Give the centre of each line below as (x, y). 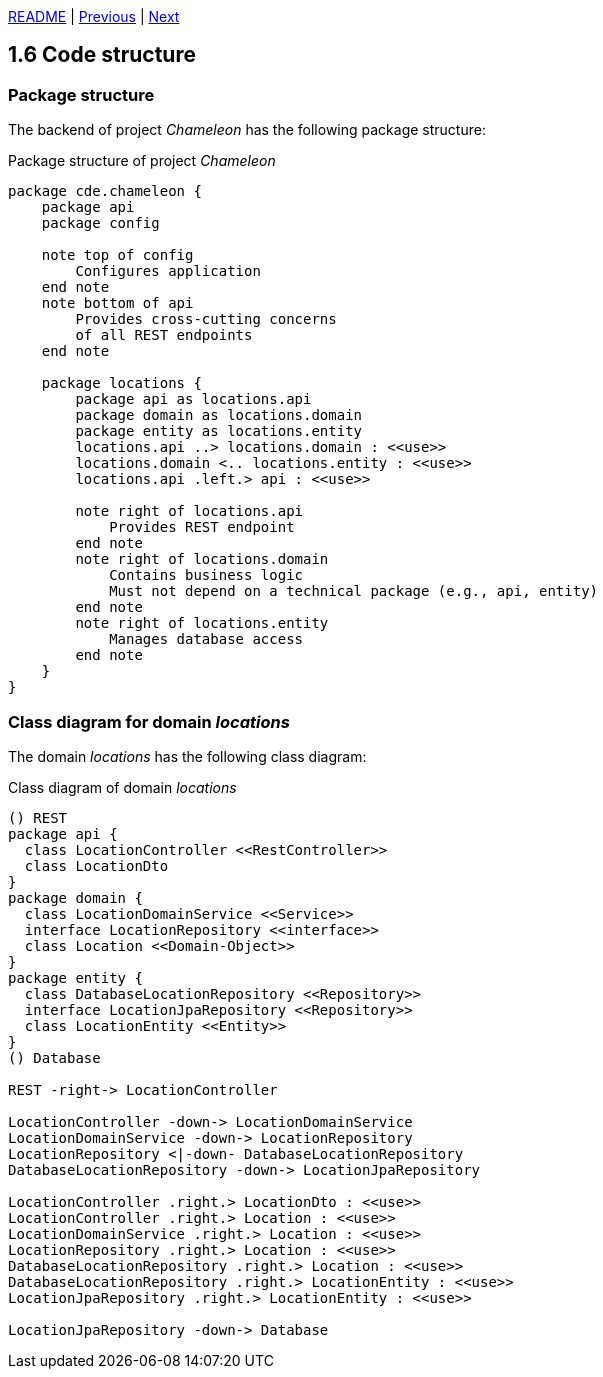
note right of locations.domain (202, 559)
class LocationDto (96, 865)
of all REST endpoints (164, 335)
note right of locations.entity (202, 623)
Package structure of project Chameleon (142, 161)
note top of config (117, 255)
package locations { (121, 383)
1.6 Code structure (102, 55)
